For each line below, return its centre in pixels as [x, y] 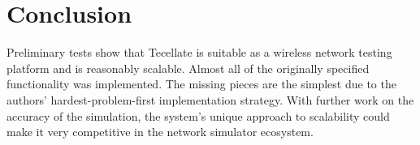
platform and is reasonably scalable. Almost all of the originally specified [188, 68]
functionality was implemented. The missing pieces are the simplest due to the [201, 84]
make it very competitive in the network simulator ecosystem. [160, 132]
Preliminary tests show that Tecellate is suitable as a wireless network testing [199, 52]
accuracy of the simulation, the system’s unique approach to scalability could [198, 115]
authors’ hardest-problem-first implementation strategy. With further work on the [210, 99]
